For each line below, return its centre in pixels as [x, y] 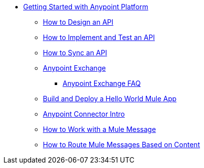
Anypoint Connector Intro [84, 114]
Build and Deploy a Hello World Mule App [110, 99]
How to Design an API [78, 22]
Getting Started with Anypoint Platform [86, 7]
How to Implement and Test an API [99, 37]
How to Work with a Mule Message [100, 129]
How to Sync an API [75, 53]
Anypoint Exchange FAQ [102, 83]
